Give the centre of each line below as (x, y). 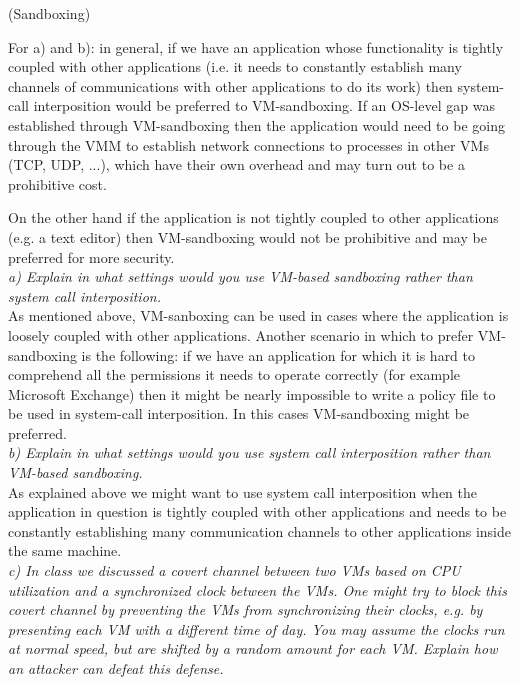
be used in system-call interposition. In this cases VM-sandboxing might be (239, 413)
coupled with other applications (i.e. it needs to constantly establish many (235, 66)
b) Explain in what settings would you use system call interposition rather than (249, 452)
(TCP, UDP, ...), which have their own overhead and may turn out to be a (236, 164)
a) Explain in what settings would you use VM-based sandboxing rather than (240, 276)
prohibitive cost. (57, 183)
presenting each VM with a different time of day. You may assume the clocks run (256, 628)
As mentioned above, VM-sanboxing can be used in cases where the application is (258, 315)
